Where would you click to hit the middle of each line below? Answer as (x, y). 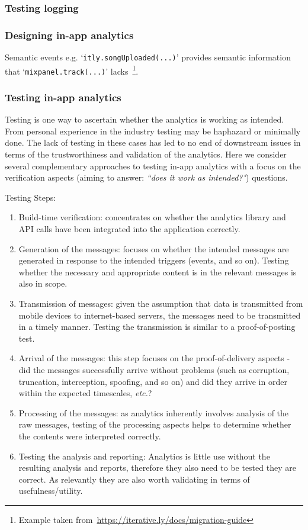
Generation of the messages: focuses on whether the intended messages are (154, 248)
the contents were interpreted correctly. (90, 436)
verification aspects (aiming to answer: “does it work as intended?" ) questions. (146, 177)
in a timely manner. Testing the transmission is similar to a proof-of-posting (157, 327)
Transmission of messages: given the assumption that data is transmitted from (161, 303)
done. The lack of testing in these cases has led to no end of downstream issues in (153, 142)
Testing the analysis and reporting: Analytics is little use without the (144, 456)
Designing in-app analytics (69, 35)
